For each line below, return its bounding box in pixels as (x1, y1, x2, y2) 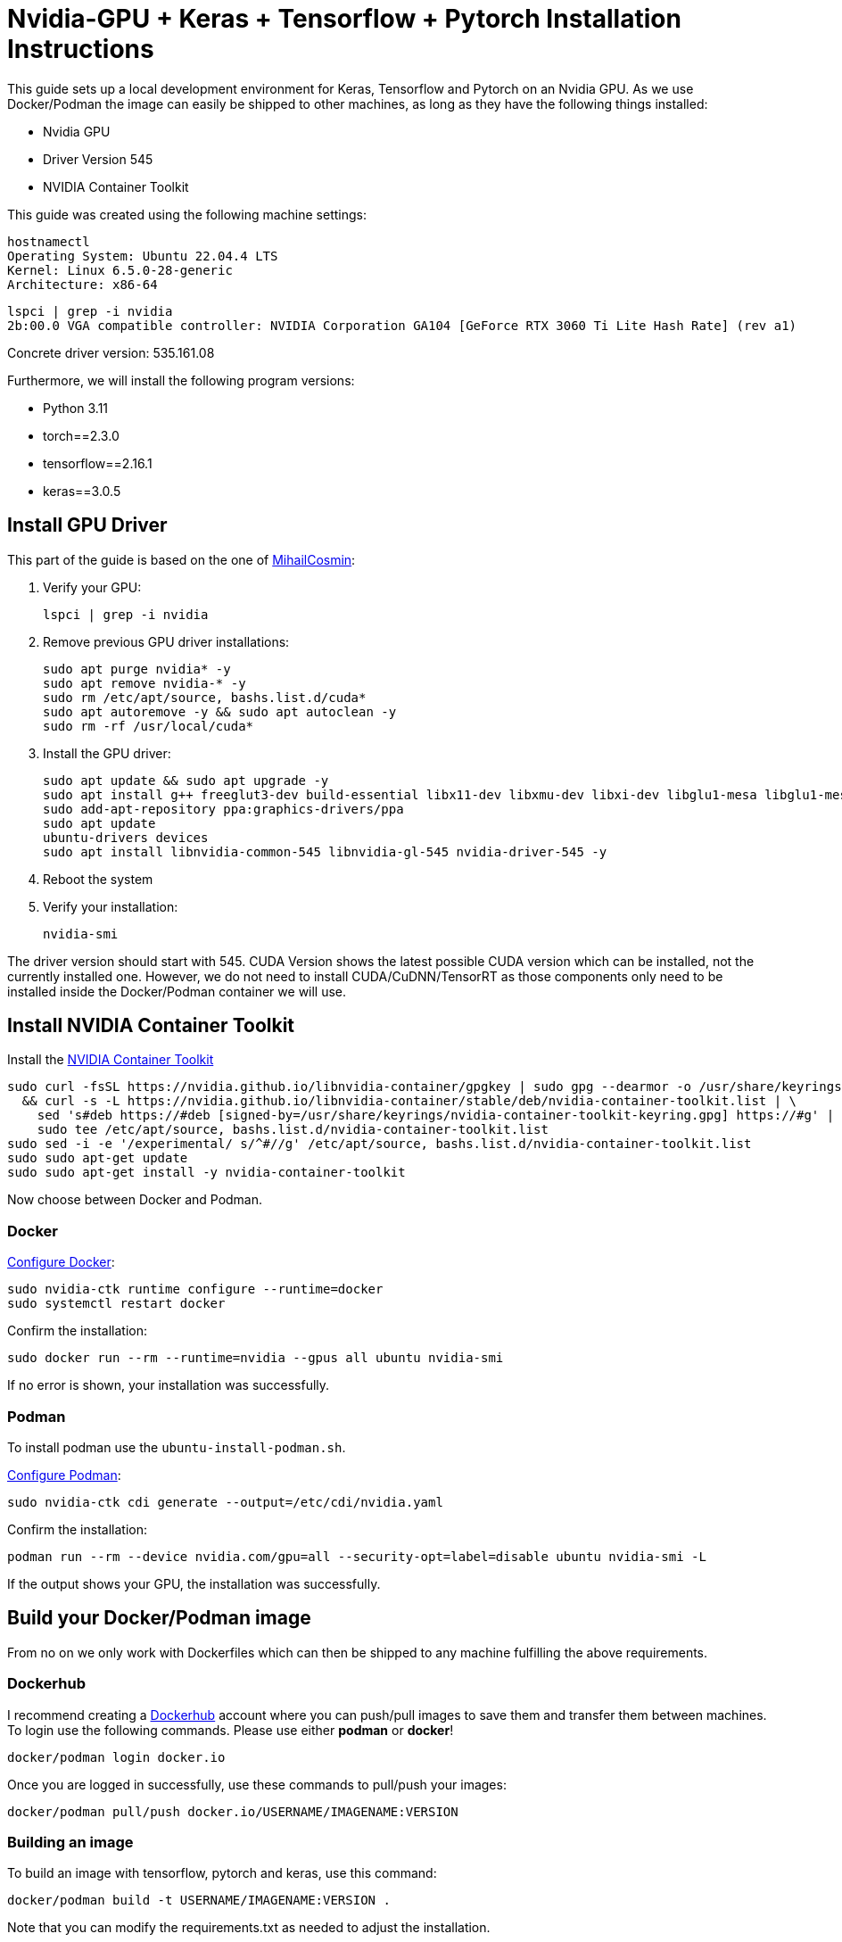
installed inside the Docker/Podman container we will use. (7, 983, 347, 999)
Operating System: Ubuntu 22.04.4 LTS (7, 248, 278, 263)
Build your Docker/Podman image (7, 1607, 311, 1630)
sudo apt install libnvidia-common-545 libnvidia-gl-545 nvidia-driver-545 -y (43, 844, 607, 859)
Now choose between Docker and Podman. (7, 1192, 263, 1208)
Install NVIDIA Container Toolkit (7, 1014, 295, 1037)
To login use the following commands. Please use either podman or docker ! (7, 1722, 454, 1738)
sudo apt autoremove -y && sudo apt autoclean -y (43, 704, 397, 719)
